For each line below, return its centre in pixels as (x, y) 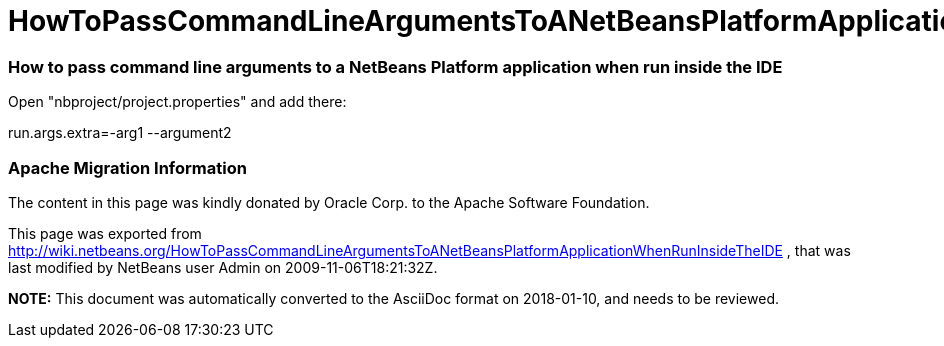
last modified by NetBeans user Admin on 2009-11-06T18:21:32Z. (223, 267)
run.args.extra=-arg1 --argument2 (120, 133)
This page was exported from (105, 233)
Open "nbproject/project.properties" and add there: (177, 102)
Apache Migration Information (127, 167)
